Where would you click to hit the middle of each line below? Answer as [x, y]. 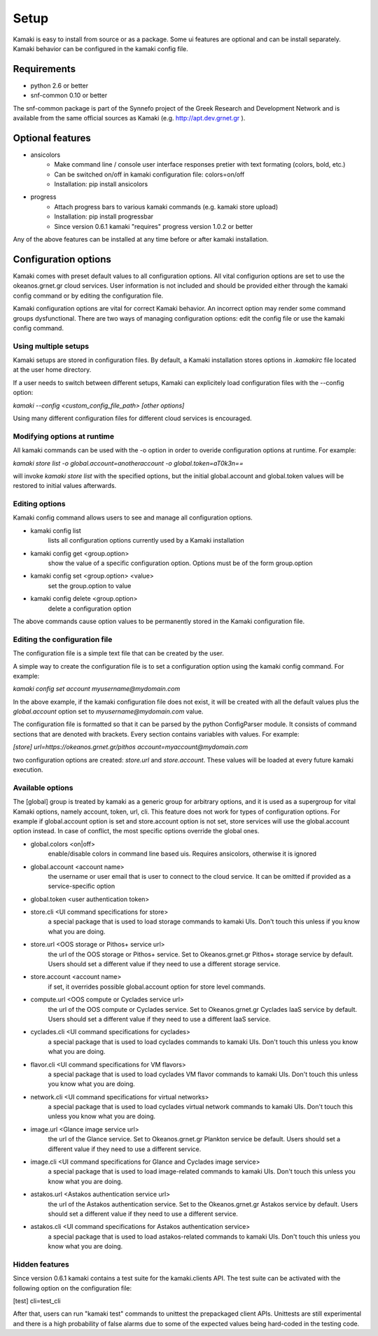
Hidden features [41, 1264]
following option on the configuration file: [72, 1288]
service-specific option [82, 886]
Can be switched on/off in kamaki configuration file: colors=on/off [149, 174]
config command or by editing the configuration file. [88, 295]
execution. [28, 770]
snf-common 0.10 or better [69, 95]
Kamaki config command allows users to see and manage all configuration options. [133, 517]
